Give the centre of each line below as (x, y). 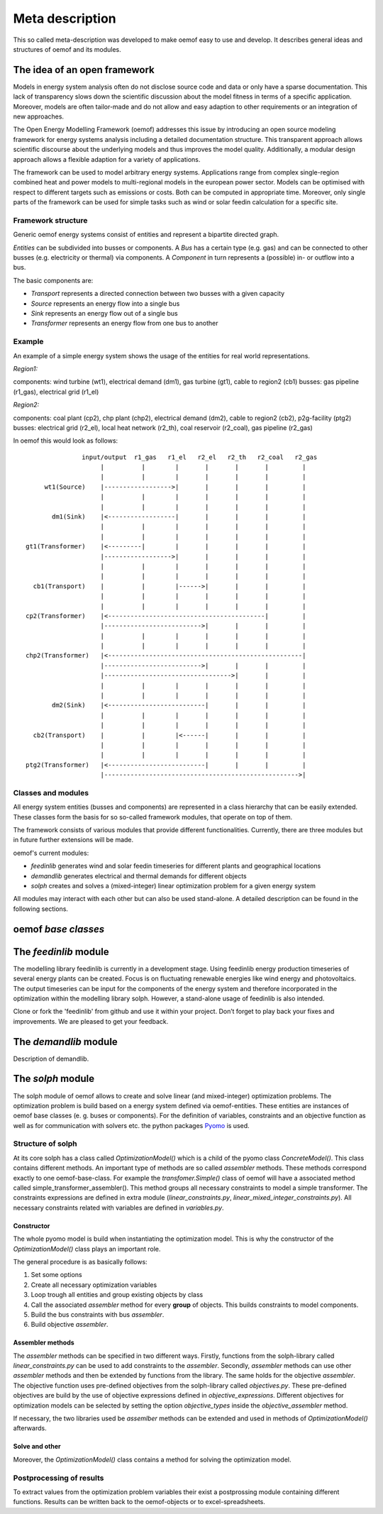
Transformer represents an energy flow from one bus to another (124, 324)
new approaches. (38, 116)
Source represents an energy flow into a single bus (105, 303)
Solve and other (37, 1447)
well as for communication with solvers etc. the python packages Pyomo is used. (131, 1125)
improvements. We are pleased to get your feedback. (91, 1021)
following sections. (41, 909)
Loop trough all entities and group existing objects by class (117, 1295)
